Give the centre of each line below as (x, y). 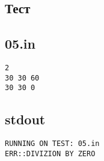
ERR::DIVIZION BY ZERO (50, 153)
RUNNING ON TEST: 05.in (52, 144)
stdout (25, 119)
